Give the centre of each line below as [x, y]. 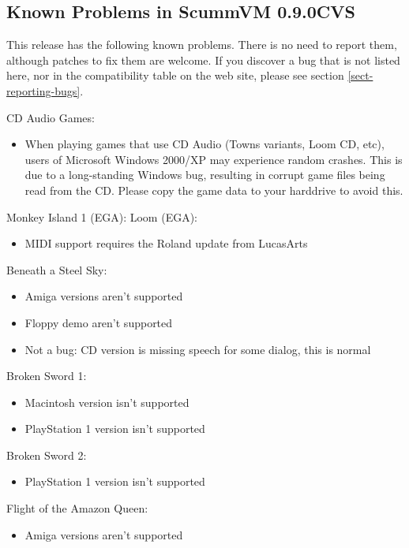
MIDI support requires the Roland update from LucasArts [166, 243]
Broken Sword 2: [47, 455]
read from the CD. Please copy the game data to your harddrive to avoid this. [214, 190]
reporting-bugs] [43, 90]
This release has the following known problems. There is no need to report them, [202, 45]
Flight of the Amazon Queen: [77, 508]
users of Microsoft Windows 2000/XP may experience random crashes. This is [214, 159]
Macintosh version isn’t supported [107, 402]
